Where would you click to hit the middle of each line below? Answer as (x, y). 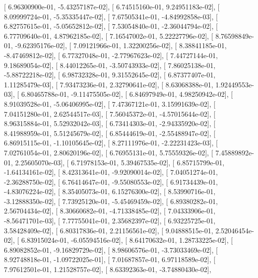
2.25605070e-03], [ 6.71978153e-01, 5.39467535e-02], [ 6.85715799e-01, (120, 162)
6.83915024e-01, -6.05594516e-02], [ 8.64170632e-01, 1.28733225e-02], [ (127, 240)
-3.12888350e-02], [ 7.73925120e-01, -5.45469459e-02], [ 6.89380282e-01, (111, 201)
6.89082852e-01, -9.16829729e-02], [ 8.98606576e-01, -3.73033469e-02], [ (111, 249)
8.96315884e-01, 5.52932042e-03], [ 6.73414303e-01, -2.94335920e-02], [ (110, 123)
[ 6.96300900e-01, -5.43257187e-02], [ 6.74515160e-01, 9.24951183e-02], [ (112, 6)
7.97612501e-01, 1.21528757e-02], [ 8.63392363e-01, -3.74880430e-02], (108, 269)
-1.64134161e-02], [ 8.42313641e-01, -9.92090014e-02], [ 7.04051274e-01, (111, 172)
